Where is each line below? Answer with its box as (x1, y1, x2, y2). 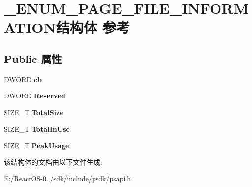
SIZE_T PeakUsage (4, 140, 69, 151)
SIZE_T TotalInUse (4, 124, 70, 134)
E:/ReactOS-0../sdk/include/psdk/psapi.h (4, 173, 131, 184)
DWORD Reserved (4, 91, 66, 101)
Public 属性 (4, 51, 62, 66)
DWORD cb (4, 74, 42, 84)
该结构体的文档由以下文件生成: (4, 156, 102, 167)
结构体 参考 (56, 17, 130, 37)
